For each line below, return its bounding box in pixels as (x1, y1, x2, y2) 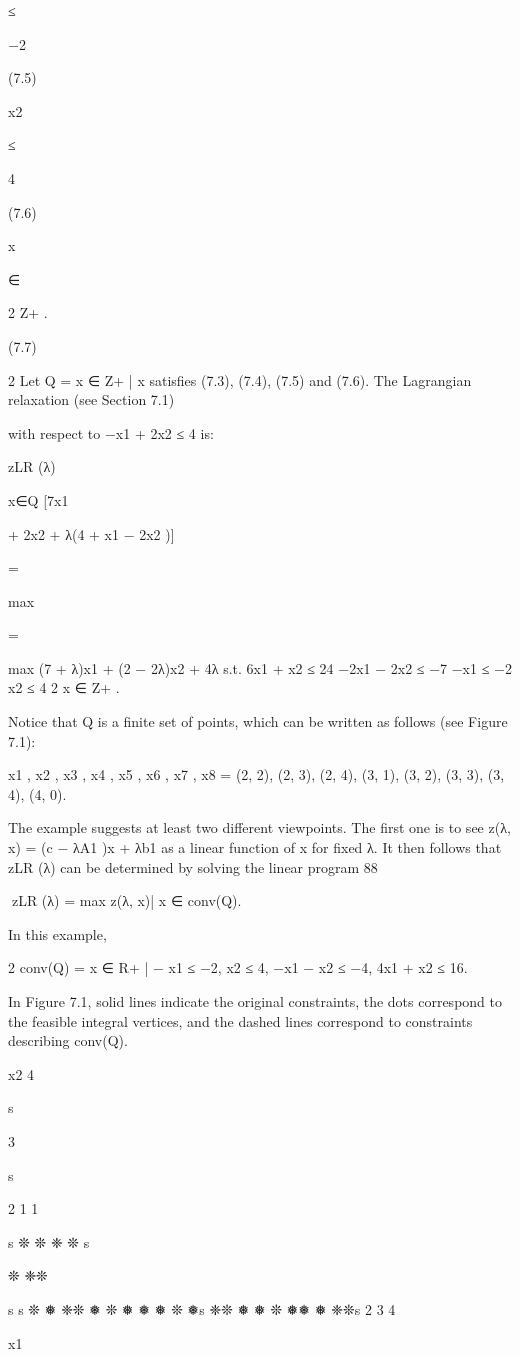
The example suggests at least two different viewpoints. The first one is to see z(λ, (8, 817, 511, 838)
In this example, (8, 923, 107, 944)
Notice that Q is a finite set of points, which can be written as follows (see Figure (8, 711, 508, 732)
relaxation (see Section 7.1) (8, 389, 175, 410)
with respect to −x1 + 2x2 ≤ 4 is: (8, 422, 214, 443)
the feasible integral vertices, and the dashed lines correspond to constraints (8, 1010, 473, 1031)
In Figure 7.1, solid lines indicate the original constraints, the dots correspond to (8, 991, 502, 1011)
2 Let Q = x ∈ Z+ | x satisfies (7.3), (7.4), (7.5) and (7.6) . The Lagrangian (8, 369, 472, 390)
